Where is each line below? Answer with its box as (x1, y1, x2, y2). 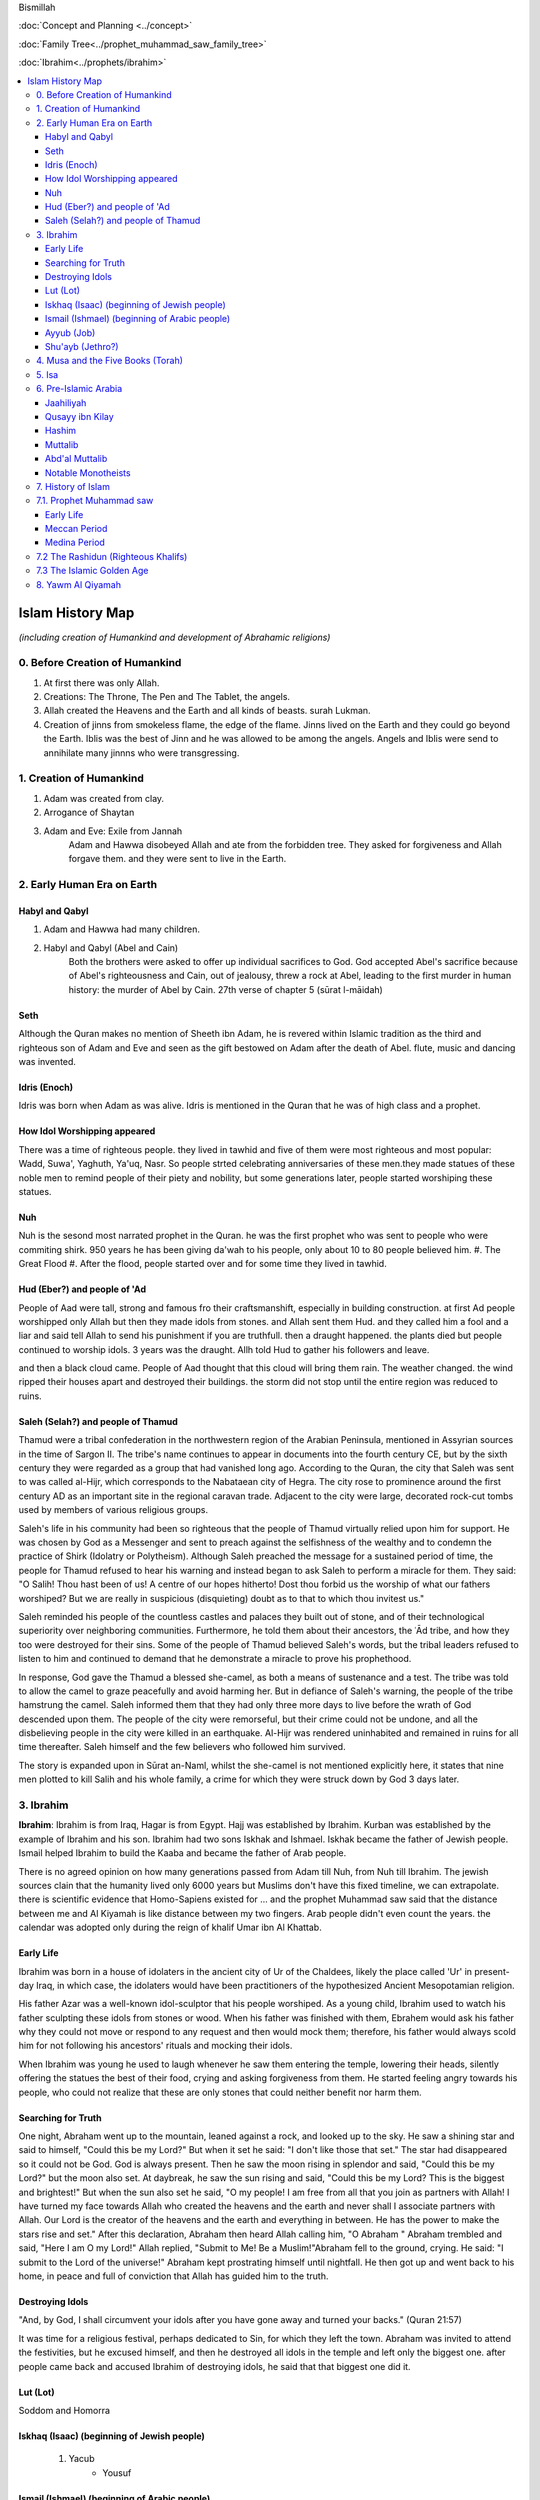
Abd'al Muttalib (45, 453, 108, 465)
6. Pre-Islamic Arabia (36, 383, 123, 395)
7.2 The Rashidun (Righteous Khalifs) (36, 550, 188, 562)
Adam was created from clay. (43, 792, 165, 804)
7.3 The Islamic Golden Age (36, 565, 149, 577)
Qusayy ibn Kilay (45, 410, 114, 422)
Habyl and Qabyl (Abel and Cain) (43, 941, 179, 954)
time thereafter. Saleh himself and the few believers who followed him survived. (18, 1741, 346, 1753)
